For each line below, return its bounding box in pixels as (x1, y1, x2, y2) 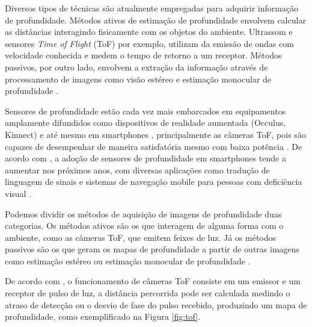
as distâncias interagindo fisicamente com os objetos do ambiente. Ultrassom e (5, 25, 293, 38)
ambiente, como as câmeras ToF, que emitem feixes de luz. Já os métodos (5, 231, 277, 243)
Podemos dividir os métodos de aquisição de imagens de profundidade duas (5, 207, 282, 220)
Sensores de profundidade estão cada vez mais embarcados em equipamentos (5, 104, 286, 117)
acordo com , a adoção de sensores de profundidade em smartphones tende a (5, 152, 286, 164)
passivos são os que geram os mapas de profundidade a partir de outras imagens (5, 243, 300, 255)
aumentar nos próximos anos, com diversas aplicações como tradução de (5, 163, 270, 176)
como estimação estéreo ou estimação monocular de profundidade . (5, 254, 251, 267)
